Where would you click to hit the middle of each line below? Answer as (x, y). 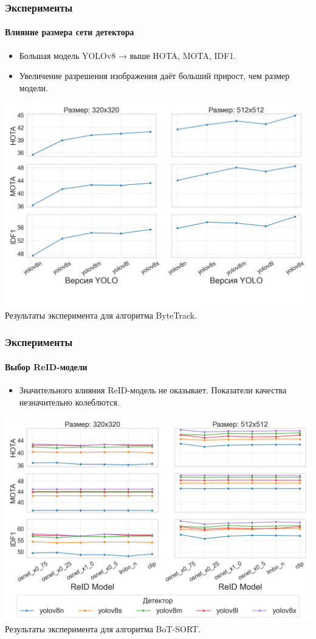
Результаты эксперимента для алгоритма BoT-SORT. (103, 629)
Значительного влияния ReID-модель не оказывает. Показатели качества (153, 389)
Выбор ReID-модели (46, 366)
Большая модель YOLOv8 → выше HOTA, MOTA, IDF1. (128, 55)
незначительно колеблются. (69, 402)
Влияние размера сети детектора (70, 32)
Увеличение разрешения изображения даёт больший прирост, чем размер (154, 76)
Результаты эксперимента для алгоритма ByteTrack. (101, 315)
